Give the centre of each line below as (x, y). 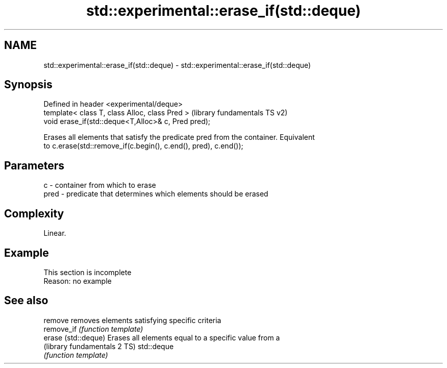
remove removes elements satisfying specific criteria (132, 320)
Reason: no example (78, 281)
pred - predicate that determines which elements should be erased (156, 194)
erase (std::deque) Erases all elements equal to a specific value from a (162, 337)
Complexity (34, 213)
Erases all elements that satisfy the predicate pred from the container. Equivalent (179, 137)
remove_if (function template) (93, 329)
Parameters (34, 165)
